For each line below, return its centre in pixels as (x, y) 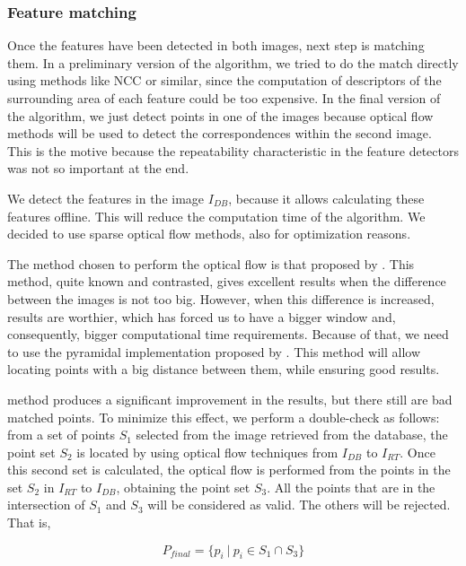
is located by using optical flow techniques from (207, 452)
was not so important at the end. (98, 168)
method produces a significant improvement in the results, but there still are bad (230, 399)
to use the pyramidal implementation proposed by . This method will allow (214, 351)
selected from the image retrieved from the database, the (292, 435)
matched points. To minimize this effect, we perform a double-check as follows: (224, 417)
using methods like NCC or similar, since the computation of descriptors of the (224, 80)
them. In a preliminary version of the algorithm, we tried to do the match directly (233, 62)
